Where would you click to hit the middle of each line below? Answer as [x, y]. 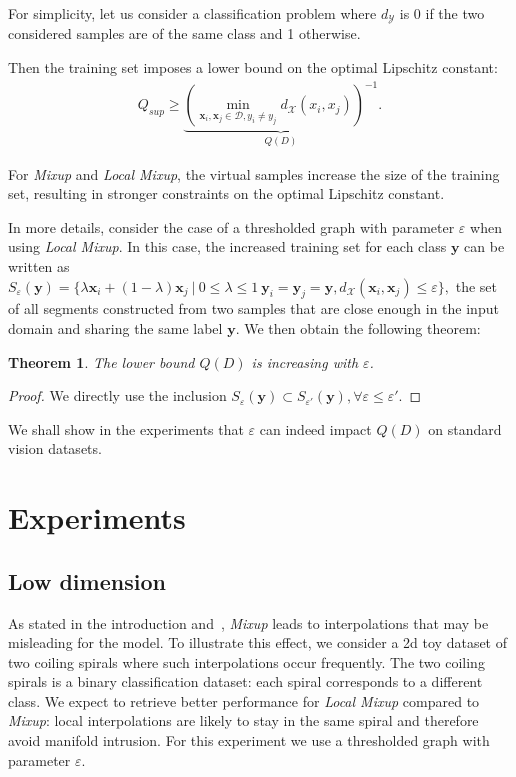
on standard [465, 428]
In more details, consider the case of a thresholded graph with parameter [231, 226]
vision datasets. [55, 448]
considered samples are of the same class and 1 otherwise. [184, 33]
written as [39, 265]
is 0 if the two [442, 13]
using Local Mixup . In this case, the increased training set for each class [227, 246]
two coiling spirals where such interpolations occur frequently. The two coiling [246, 661]
